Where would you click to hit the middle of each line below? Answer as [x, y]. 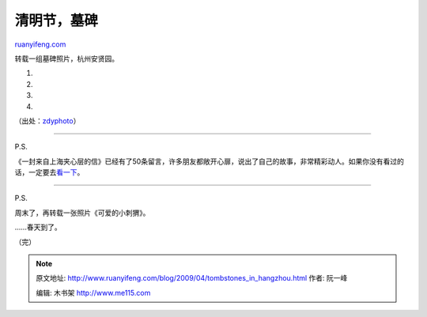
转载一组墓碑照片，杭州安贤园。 [66, 58]
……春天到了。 [38, 227]
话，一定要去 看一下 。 [49, 172]
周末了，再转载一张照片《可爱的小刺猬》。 [82, 213]
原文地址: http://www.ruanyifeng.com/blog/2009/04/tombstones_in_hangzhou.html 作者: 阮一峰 [192, 278]
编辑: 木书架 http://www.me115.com [93, 292]
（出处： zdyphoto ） [47, 121]
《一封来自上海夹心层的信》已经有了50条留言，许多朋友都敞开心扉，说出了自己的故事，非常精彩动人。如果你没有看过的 [210, 161]
